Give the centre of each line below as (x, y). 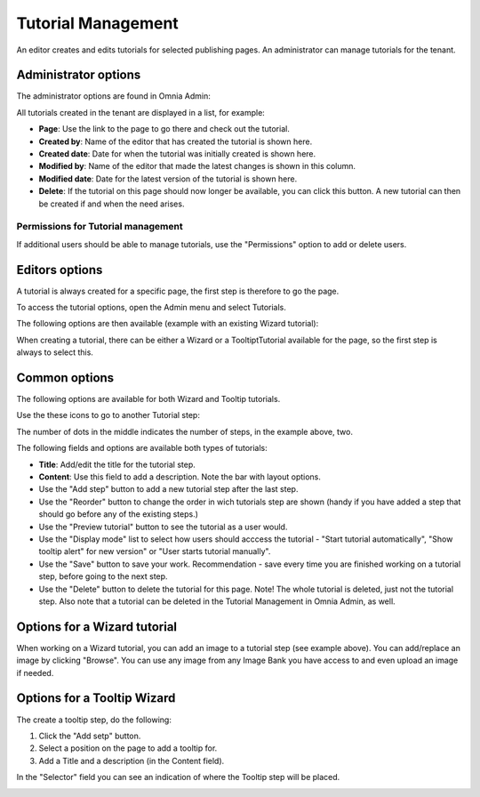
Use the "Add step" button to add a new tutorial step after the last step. (168, 489)
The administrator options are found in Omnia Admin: (113, 96)
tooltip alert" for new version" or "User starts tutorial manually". (155, 551)
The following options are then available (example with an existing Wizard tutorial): (168, 324)
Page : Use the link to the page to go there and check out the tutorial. (164, 129)
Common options (65, 378)
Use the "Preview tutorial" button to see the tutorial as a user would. (163, 527)
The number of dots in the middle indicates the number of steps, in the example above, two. (184, 431)
